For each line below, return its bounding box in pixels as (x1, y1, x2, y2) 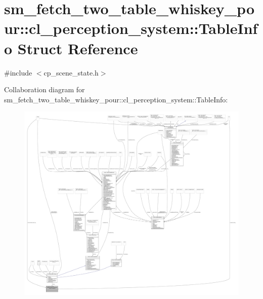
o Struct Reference (4, 38, 138, 58)
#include (4, 67, 32, 78)
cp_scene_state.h (43, 67, 99, 78)
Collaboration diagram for (4, 84, 85, 95)
